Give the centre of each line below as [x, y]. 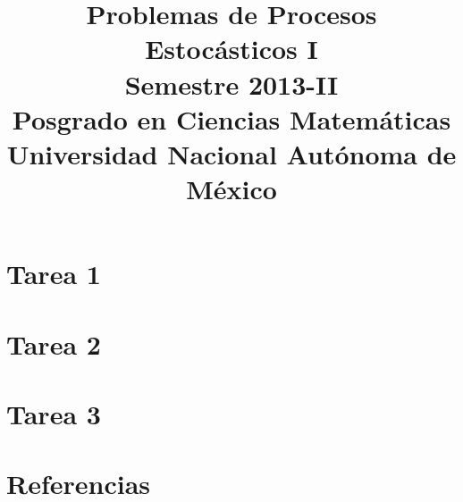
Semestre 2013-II [231, 84]
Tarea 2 [54, 343]
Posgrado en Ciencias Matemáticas [231, 118]
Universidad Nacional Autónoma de [231, 153]
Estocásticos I [231, 49]
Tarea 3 [54, 414]
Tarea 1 [54, 274]
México [231, 189]
